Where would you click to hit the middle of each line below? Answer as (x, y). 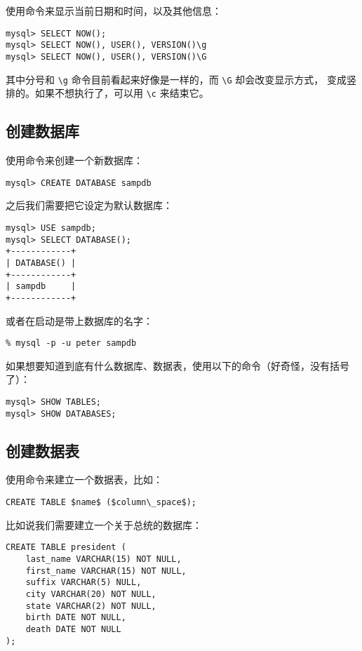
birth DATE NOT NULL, (76, 618)
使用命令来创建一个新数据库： (74, 160)
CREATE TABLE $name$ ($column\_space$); (101, 503)
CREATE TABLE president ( (66, 548)
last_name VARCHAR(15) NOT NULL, (103, 559)
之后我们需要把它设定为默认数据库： (89, 205)
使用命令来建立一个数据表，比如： (84, 479)
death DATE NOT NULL (73, 629)
